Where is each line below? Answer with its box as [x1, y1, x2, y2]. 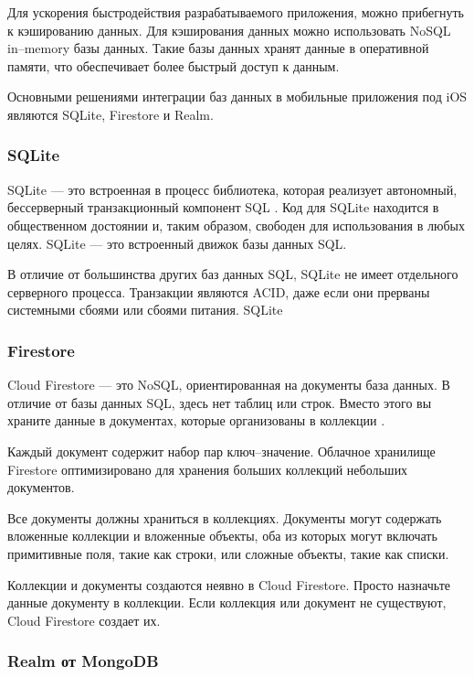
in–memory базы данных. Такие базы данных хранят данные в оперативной [7, 38, 429, 58]
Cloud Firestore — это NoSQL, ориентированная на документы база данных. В [7, 375, 450, 394]
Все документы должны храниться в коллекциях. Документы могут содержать [7, 508, 442, 527]
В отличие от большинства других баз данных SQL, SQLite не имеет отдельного [7, 264, 458, 284]
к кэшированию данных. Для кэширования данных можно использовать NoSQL [7, 20, 451, 39]
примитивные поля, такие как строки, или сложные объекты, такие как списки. [7, 543, 449, 563]
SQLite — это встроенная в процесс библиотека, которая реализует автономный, [7, 179, 458, 199]
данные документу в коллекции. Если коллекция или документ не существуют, [7, 593, 447, 612]
